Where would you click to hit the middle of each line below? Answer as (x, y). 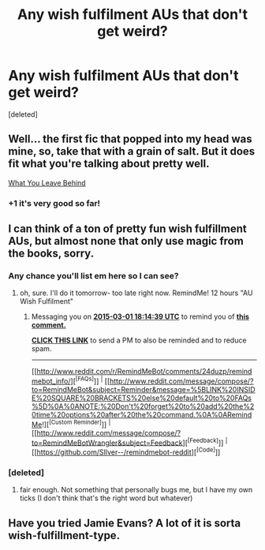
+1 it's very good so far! (54, 203)
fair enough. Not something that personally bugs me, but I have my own (136, 490)
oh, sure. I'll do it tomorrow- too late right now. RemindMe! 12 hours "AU (136, 293)
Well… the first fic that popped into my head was (130, 139)
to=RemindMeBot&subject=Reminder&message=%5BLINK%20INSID (143, 390)
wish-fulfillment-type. (64, 535)
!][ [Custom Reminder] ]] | (77, 424)
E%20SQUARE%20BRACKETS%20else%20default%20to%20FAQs (142, 398)
